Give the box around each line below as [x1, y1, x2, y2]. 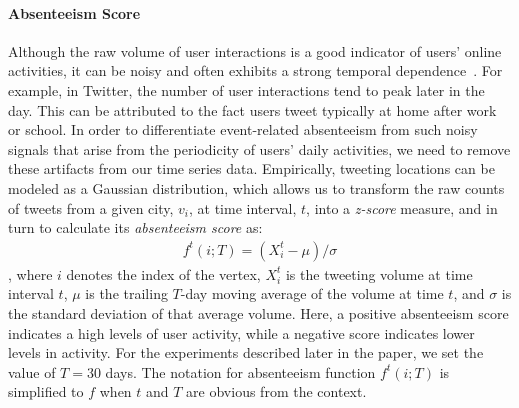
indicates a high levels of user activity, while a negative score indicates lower [8, 322, 475, 343]
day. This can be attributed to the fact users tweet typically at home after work [8, 99, 497, 120]
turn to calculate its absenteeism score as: [8, 217, 263, 238]
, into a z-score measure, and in [306, 197, 498, 218]
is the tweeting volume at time [285, 263, 473, 284]
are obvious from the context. [186, 381, 367, 402]
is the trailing [85, 283, 168, 304]
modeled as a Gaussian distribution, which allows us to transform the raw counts [8, 177, 505, 198]
